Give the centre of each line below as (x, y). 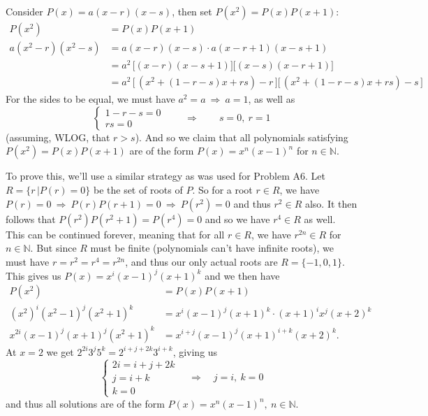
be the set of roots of (138, 189)
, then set (192, 11)
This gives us (34, 275)
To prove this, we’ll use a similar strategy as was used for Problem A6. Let (166, 176)
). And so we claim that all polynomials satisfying (242, 137)
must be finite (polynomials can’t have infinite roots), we (212, 248)
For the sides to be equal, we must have (90, 99)
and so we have (237, 218)
